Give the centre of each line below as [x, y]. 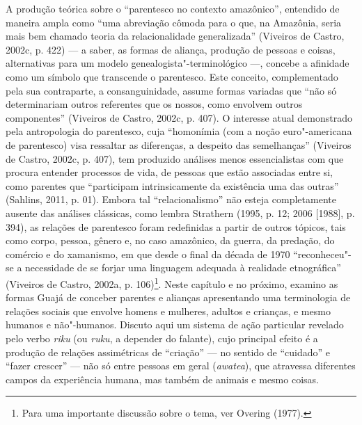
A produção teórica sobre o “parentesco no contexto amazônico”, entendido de [173, 8]
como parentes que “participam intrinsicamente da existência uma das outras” [172, 185]
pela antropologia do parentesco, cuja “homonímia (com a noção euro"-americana [179, 131]
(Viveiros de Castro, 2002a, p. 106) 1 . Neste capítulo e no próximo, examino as [172, 282]
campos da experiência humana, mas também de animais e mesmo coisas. [162, 379]
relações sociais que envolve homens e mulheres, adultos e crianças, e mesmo [168, 311]
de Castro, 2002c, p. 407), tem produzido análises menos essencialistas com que [175, 158]
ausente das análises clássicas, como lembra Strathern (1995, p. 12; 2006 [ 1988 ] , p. [180, 212]
